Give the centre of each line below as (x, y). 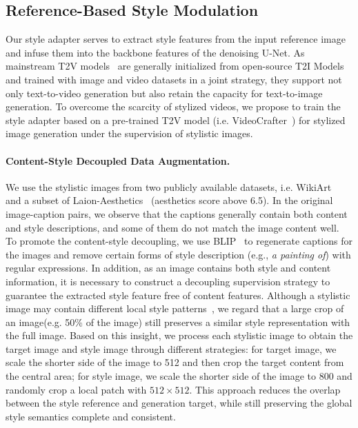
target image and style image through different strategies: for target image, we (171, 348)
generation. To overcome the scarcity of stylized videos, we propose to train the (173, 106)
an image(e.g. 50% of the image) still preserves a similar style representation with (178, 322)
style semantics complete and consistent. (91, 416)
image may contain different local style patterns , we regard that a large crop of (175, 308)
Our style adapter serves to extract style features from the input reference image (176, 39)
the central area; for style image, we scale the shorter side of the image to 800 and (179, 376)
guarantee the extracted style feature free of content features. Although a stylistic (178, 295)
